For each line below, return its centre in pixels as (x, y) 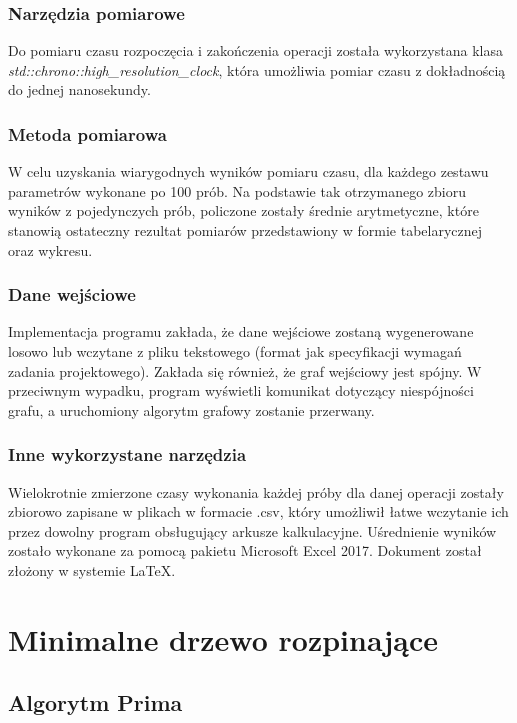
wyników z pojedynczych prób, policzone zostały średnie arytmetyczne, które (243, 210)
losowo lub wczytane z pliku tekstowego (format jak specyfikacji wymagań (235, 351)
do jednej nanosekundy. (79, 89)
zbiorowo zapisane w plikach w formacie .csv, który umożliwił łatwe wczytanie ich (258, 511)
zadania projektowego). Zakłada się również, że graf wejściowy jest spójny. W (245, 370)
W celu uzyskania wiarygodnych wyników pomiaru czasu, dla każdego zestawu (248, 171)
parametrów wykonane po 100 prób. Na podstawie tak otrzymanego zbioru (237, 190)
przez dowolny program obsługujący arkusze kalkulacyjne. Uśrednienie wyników (252, 530)
